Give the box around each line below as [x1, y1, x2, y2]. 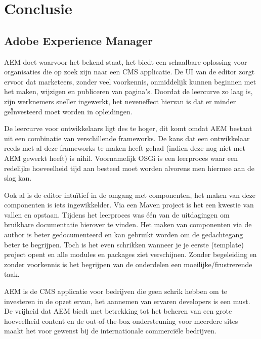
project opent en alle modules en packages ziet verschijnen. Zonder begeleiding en [4, 249, 257, 260]
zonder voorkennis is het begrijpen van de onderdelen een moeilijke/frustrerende [4, 259, 252, 269]
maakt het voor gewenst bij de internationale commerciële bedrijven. [4, 325, 216, 336]
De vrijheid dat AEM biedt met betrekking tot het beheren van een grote [4, 306, 232, 316]
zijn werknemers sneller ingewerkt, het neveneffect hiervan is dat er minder [4, 96, 236, 106]
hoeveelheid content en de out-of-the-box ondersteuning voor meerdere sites [4, 315, 238, 326]
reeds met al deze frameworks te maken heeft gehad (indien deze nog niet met [4, 143, 245, 153]
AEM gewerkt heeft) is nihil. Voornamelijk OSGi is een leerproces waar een [4, 152, 238, 163]
